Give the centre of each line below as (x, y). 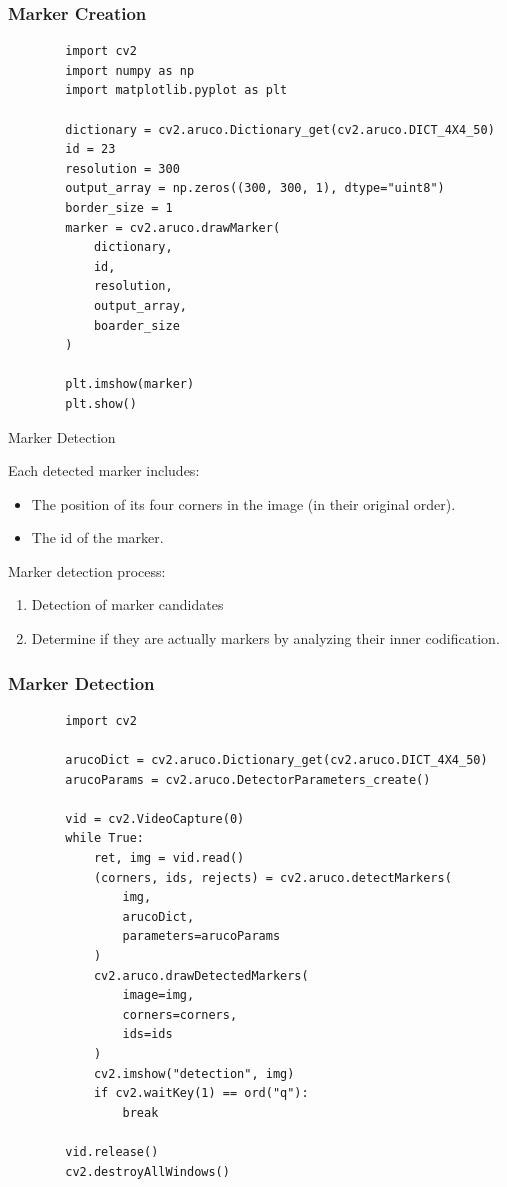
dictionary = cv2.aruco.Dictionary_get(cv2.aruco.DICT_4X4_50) (280, 129)
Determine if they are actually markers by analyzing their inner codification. (265, 638)
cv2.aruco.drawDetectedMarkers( (201, 975)
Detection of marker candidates (127, 604)
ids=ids (147, 1034)
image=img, (158, 995)
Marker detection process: (87, 570)
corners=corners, (180, 1014)
